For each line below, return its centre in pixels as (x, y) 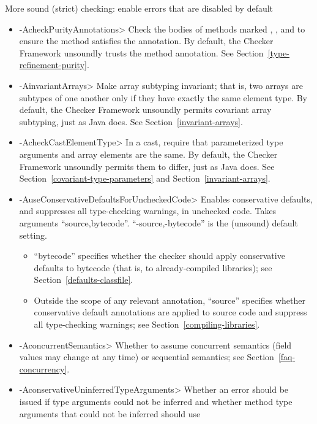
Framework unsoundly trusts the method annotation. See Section (141, 52)
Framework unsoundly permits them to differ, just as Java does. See (147, 166)
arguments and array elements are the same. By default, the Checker (148, 154)
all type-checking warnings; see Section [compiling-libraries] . (147, 324)
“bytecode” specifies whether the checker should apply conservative (159, 256)
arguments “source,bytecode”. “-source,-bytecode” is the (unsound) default (158, 222)
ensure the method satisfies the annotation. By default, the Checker (146, 41)
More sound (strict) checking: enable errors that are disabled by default (139, 8)
